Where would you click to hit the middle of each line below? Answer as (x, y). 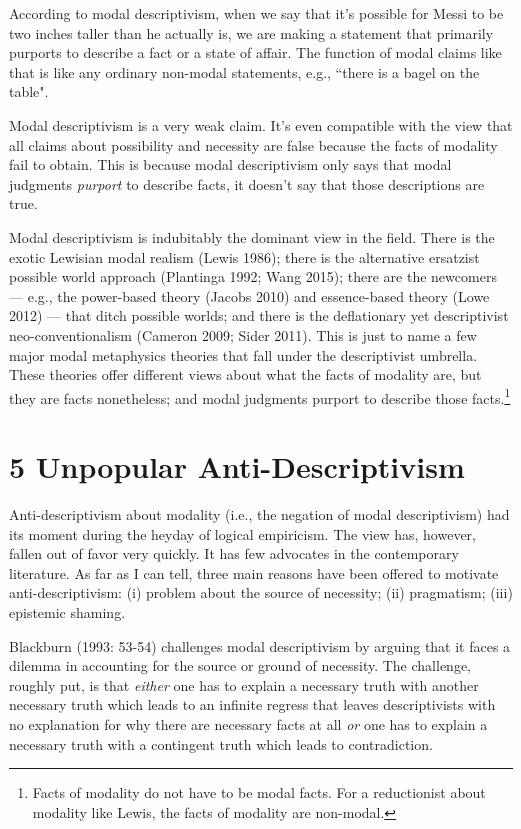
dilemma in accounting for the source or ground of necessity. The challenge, (240, 665)
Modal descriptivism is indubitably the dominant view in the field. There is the (252, 236)
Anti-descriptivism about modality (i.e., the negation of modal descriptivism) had (259, 514)
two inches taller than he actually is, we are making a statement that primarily (251, 32)
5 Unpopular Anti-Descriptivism (237, 466)
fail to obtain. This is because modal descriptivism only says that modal (230, 164)
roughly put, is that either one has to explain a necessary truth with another (244, 684)
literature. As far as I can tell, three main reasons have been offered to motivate (254, 572)
